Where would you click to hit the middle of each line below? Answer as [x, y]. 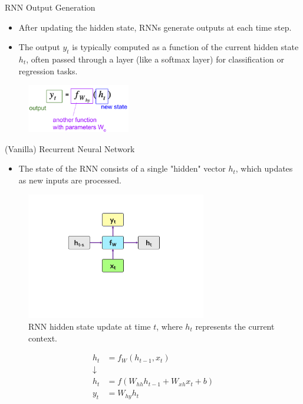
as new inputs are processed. [70, 180]
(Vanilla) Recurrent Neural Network [70, 148]
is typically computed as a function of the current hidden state [185, 47]
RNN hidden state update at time [90, 326]
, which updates [264, 168]
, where [169, 326]
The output [39, 47]
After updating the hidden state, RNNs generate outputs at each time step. [155, 27]
